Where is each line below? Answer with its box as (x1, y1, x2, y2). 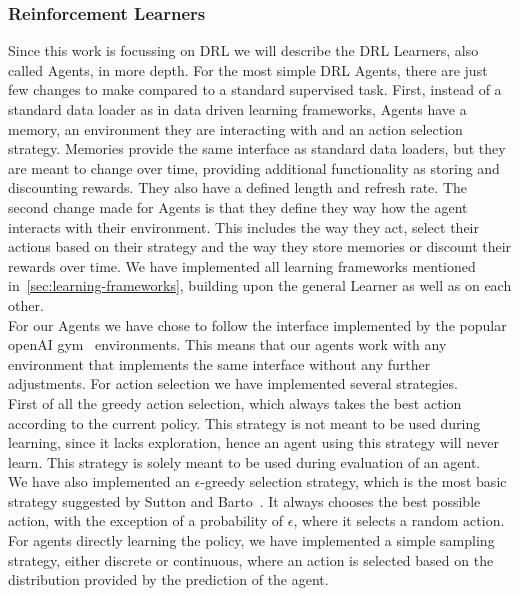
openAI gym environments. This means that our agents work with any (8, 334, 447, 355)
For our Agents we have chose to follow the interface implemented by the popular (8, 314, 507, 335)
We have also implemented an (8, 471, 191, 492)
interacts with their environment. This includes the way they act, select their (8, 216, 479, 237)
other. (8, 294, 44, 315)
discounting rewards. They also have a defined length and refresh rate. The (8, 177, 468, 198)
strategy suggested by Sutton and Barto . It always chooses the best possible (8, 490, 481, 511)
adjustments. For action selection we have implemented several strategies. (8, 373, 458, 394)
